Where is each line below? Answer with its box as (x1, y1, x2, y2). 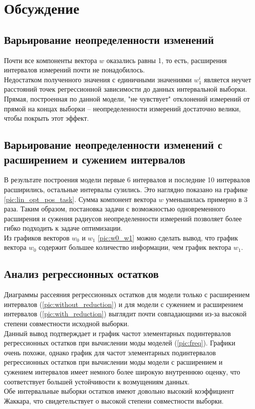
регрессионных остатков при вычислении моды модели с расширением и (4, 357, 223, 367)
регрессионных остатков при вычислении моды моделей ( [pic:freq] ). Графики (4, 338, 235, 348)
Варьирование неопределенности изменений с (4, 137, 223, 152)
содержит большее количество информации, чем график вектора (38, 242, 231, 252)
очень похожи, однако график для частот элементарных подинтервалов (4, 347, 216, 357)
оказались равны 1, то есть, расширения (106, 55, 227, 65)
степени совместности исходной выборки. (4, 318, 129, 329)
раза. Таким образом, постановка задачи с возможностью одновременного (4, 204, 225, 214)
